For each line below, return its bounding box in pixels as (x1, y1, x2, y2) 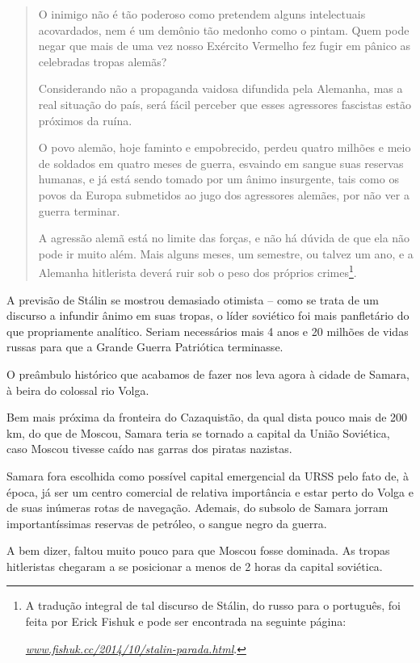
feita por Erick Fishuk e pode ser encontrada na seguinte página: (25, 613, 346, 630)
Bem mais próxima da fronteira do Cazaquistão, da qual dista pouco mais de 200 (6, 409, 408, 426)
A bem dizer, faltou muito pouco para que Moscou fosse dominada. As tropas (6, 542, 390, 559)
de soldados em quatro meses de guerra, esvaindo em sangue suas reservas (38, 154, 404, 171)
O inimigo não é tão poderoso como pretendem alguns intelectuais (38, 6, 366, 22)
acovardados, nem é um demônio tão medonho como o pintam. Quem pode (38, 21, 409, 38)
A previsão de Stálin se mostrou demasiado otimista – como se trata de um (6, 291, 379, 308)
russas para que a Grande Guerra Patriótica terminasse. (6, 338, 283, 355)
